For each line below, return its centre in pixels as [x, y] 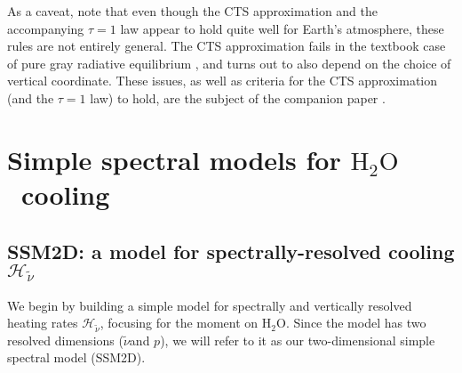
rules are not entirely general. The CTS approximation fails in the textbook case [227, 46]
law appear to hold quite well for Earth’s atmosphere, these [282, 28]
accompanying [46, 28]
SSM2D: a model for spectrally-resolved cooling [231, 251]
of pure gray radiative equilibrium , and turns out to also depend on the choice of [229, 63]
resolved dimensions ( [65, 340]
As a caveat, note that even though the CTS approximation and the [193, 11]
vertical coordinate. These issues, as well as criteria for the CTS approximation [223, 81]
